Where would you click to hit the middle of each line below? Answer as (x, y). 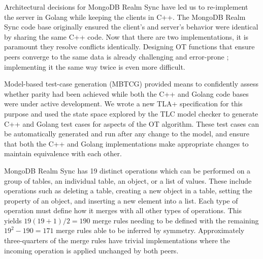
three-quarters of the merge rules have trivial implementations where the (117, 240)
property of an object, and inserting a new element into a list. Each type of (121, 200)
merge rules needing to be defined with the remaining (176, 220)
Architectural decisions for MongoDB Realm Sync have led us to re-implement (126, 7)
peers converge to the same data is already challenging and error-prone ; (117, 56)
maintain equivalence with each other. (63, 153)
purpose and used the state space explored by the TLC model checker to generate (131, 113)
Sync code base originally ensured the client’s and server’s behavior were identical (131, 27)
